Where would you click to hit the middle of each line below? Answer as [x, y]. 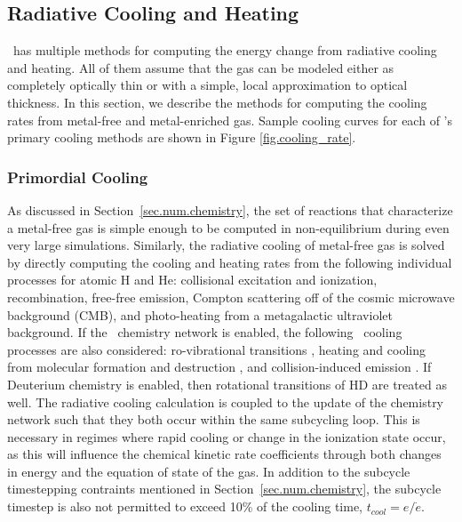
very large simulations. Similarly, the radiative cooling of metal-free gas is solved [226, 245]
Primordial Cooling [78, 177]
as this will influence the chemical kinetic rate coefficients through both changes [224, 454]
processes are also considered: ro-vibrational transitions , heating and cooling [216, 349]
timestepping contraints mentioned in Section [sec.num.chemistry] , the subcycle [224, 489]
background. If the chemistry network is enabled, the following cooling [205, 332]
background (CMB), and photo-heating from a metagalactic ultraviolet [200, 314]
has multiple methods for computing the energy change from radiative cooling [225, 50]
